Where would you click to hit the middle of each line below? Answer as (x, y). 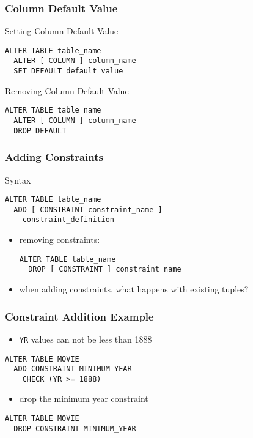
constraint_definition (68, 220)
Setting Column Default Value (62, 31)
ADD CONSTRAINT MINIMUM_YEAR (73, 369)
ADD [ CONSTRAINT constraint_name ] (88, 210)
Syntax (18, 180)
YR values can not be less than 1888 (86, 339)
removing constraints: (60, 239)
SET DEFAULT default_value (68, 71)
